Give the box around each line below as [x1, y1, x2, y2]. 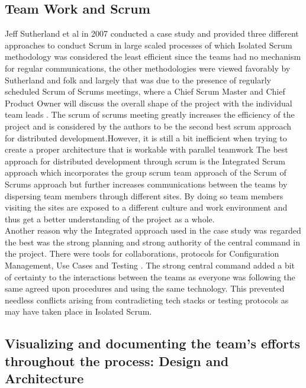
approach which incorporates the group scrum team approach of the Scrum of [5, 166, 286, 179]
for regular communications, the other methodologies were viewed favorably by [5, 62, 291, 74]
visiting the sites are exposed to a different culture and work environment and [5, 201, 288, 214]
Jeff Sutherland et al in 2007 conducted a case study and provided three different [5, 27, 299, 40]
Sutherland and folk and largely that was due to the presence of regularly [5, 73, 271, 86]
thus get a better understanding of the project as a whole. [5, 212, 215, 225]
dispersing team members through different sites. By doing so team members [5, 189, 284, 202]
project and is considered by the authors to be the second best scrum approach [5, 119, 292, 132]
